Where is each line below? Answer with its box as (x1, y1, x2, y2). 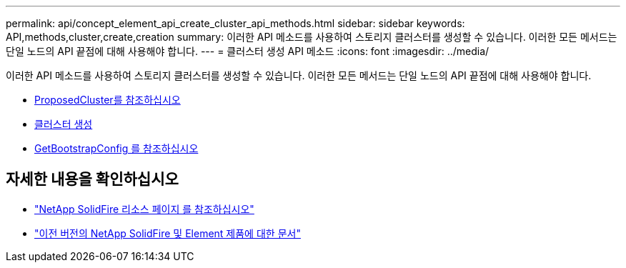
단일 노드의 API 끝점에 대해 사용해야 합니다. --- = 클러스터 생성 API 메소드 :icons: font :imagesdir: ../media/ (6, 45, 490, 57)
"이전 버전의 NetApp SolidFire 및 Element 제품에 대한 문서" (34, 227, 301, 239)
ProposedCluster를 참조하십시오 (34, 94, 181, 106)
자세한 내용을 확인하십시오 (6, 170, 179, 189)
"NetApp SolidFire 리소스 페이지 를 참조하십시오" (34, 202, 254, 215)
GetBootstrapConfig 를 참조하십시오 (34, 142, 199, 154)
